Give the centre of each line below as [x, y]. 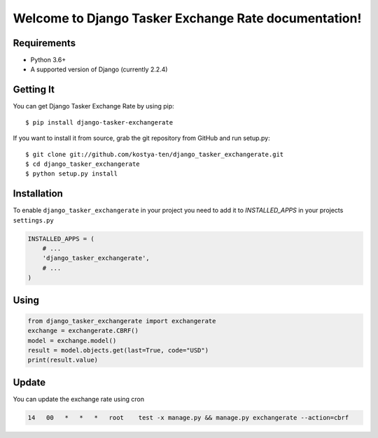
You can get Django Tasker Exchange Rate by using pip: [93, 106]
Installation [38, 193]
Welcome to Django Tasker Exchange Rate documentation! [187, 18]
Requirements [44, 43]
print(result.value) [63, 360]
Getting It [34, 90]
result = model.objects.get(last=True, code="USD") [118, 350]
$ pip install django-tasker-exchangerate [99, 122]
